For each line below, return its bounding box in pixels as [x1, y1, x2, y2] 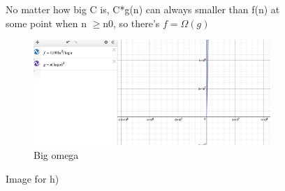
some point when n [6, 15, 87, 30]
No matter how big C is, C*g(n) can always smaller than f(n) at [6, 2, 280, 16]
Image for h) [6, 171, 59, 185]
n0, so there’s [103, 15, 160, 30]
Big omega [34, 147, 79, 162]
